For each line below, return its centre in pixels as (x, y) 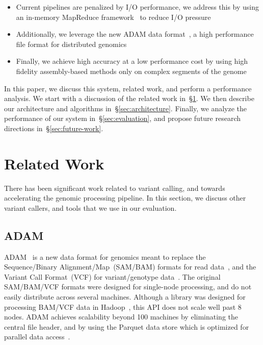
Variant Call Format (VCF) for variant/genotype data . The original (112, 276)
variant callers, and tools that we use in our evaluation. (90, 207)
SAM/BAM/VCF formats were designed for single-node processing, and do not (128, 287)
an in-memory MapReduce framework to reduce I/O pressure (113, 17)
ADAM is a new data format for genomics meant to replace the (105, 256)
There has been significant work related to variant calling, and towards (115, 188)
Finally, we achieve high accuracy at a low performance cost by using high (132, 61)
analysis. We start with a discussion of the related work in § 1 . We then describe (129, 98)
